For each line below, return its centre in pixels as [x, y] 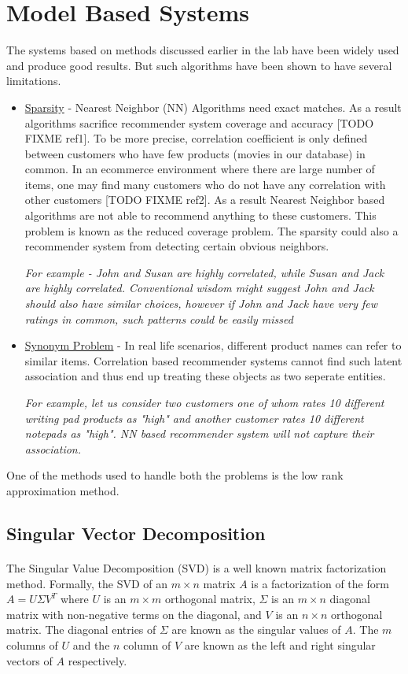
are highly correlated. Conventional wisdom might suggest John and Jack [199, 288]
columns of [32, 644]
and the [91, 644]
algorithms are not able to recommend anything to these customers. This [200, 215]
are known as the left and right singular [280, 644]
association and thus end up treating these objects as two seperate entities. [205, 376]
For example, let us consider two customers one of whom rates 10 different [204, 402]
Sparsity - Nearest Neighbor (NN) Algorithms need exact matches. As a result [213, 107]
